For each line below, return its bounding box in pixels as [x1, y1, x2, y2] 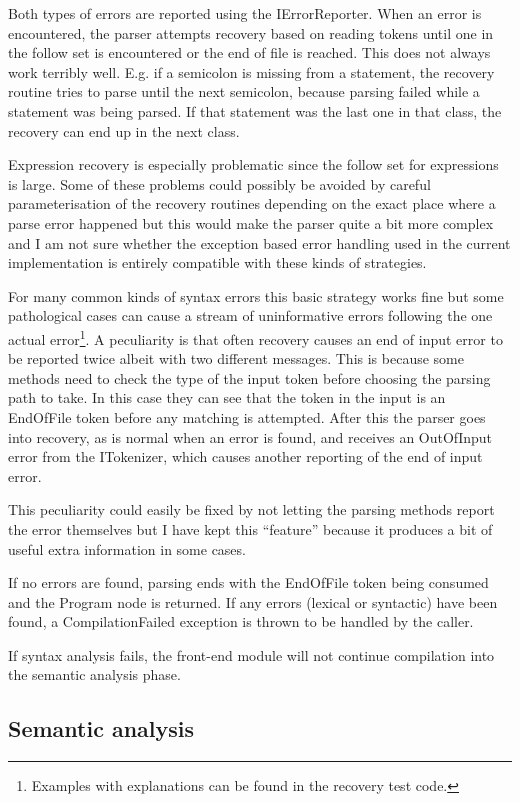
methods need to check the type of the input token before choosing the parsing [8, 367, 491, 388]
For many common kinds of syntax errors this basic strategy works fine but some [8, 285, 504, 306]
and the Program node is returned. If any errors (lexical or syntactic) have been [8, 591, 498, 612]
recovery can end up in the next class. [8, 120, 240, 141]
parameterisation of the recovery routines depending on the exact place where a [8, 193, 496, 214]
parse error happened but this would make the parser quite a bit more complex [8, 212, 494, 233]
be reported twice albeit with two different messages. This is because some [8, 348, 464, 369]
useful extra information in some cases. [8, 538, 246, 559]
